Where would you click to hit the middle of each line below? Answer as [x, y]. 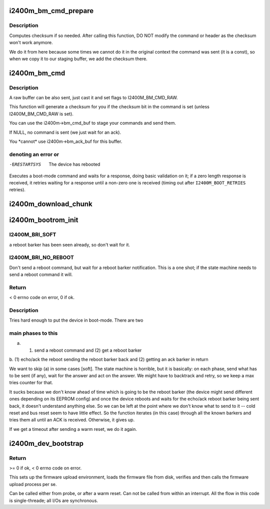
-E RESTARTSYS [25, 165]
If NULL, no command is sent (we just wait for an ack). [65, 132]
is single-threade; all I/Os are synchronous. [54, 500]
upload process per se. [33, 484]
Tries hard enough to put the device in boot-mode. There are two [76, 320]
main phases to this [33, 333]
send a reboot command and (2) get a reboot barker [88, 350]
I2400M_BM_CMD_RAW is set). [41, 114]
